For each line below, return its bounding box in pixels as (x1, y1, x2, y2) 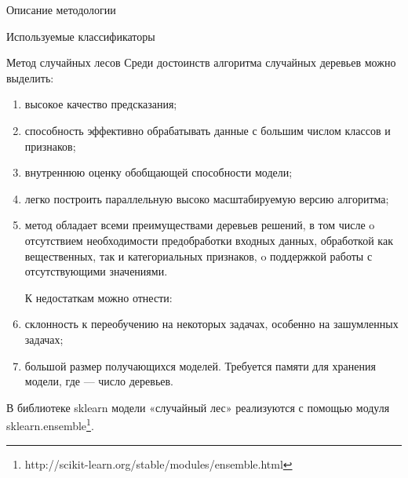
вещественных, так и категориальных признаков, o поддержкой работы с (24, 247, 373, 264)
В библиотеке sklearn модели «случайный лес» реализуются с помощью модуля (6, 399, 390, 415)
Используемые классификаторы (6, 27, 155, 44)
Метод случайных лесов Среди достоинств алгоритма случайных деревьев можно (6, 54, 396, 71)
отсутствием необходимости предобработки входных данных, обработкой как (24, 232, 393, 248)
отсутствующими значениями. (24, 263, 168, 279)
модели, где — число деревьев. (24, 373, 173, 389)
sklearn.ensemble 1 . (6, 415, 94, 433)
